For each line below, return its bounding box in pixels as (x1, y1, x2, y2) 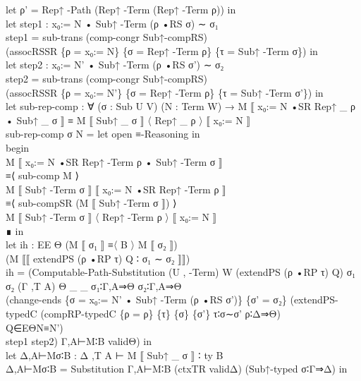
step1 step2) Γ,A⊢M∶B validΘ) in (6, 334, 152, 349)
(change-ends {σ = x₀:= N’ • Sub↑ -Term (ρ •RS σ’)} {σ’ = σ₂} (6, 292, 287, 307)
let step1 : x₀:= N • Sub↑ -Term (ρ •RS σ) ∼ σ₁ (6, 16, 219, 30)
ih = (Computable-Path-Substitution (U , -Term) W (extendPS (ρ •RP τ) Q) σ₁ (6, 265, 356, 279)
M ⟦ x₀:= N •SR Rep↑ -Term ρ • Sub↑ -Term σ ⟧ (6, 154, 223, 169)
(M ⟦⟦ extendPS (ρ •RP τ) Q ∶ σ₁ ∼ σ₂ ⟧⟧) (6, 250, 190, 265)
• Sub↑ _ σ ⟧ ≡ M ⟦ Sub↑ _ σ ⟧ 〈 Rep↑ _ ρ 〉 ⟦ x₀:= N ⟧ (6, 112, 251, 127)
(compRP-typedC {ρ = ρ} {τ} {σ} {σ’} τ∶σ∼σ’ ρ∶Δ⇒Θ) (40, 306, 281, 321)
